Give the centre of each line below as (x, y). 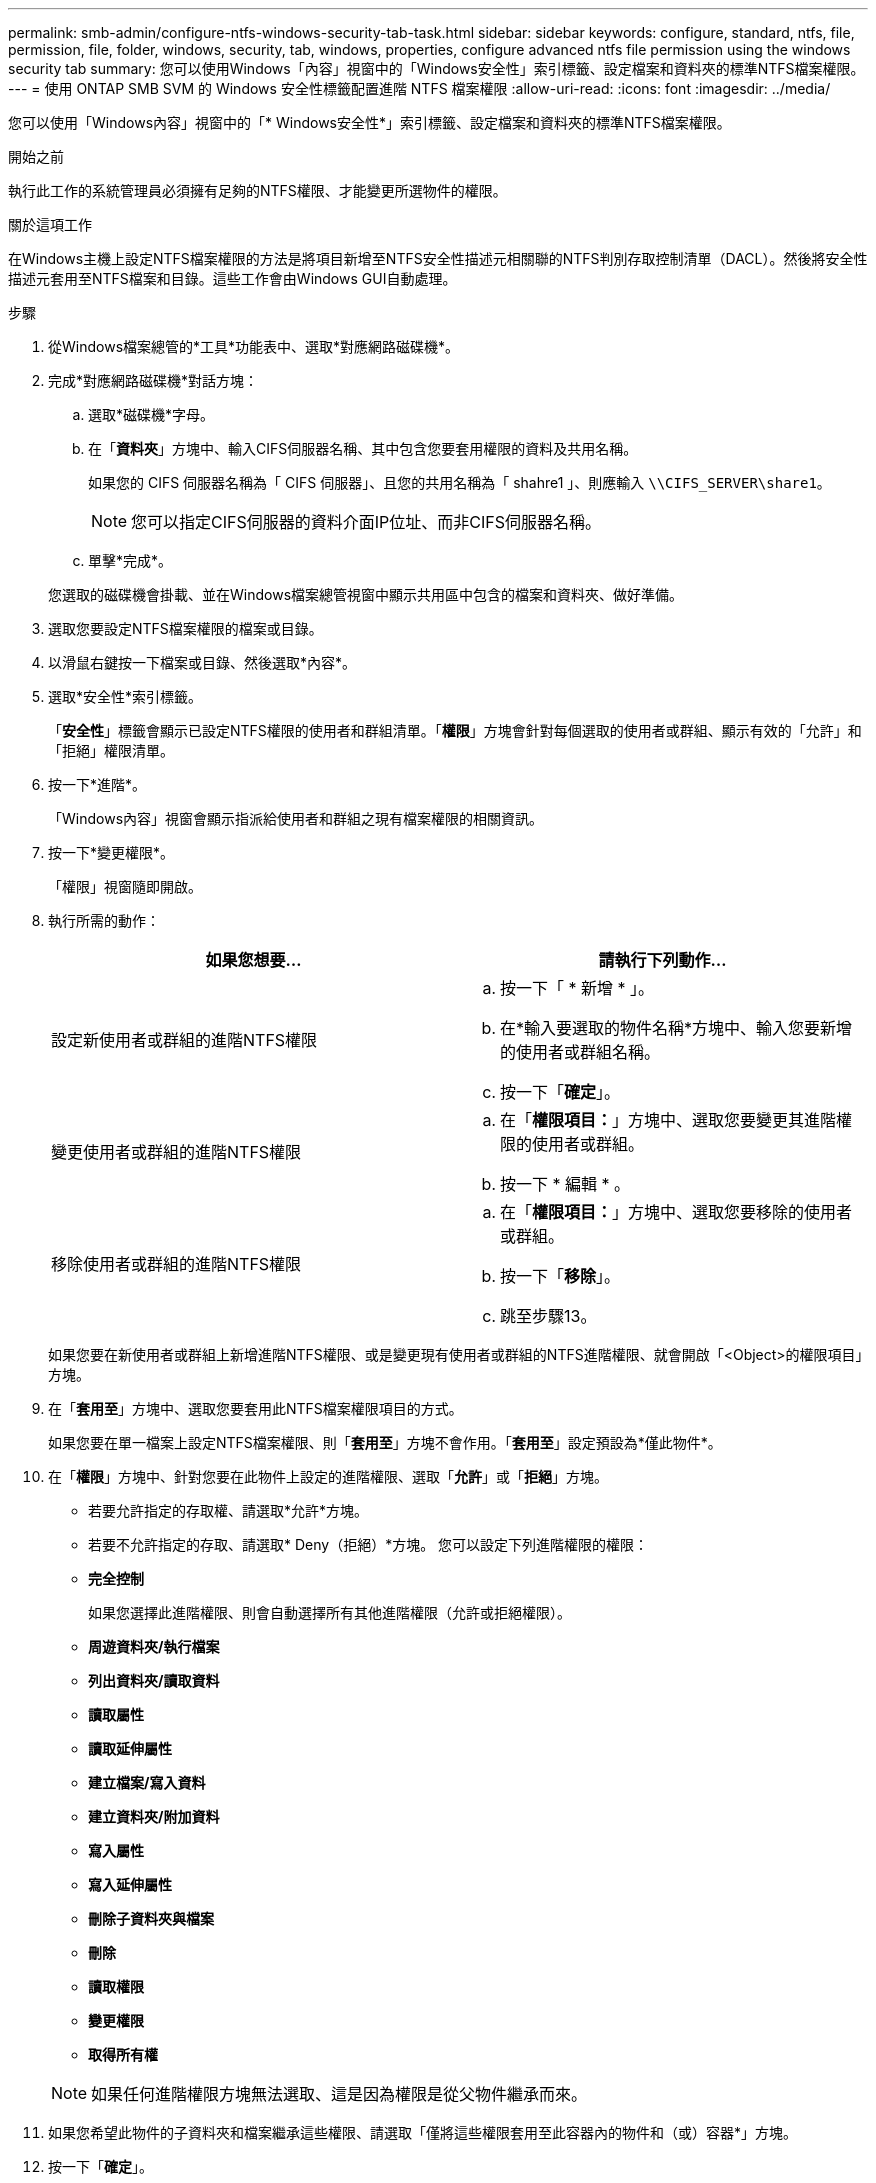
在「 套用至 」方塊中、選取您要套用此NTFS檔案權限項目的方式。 (255, 1408)
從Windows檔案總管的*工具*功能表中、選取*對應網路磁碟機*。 (254, 346)
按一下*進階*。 (97, 784)
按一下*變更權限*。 (111, 852)
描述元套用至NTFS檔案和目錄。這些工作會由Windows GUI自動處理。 (232, 278)
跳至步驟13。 (548, 1316)
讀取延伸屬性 (130, 1748)
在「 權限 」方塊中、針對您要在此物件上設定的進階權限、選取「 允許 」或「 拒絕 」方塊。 (328, 1476)
